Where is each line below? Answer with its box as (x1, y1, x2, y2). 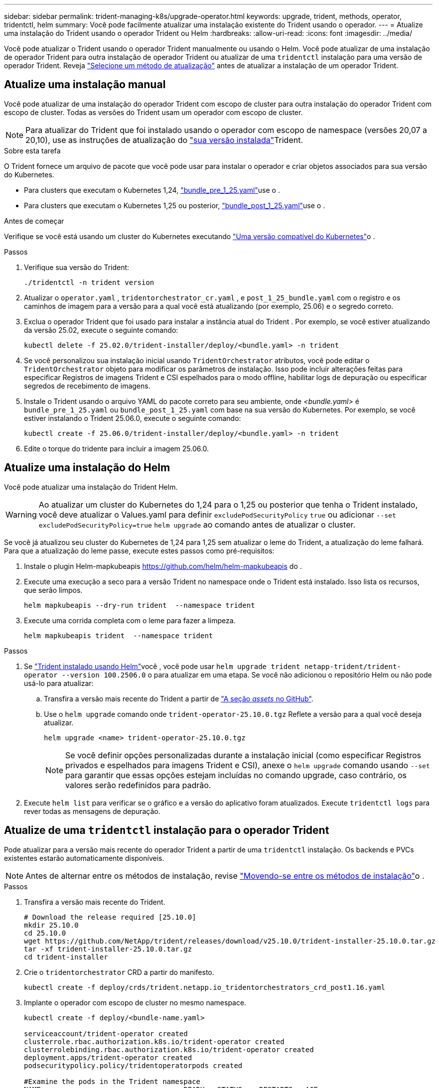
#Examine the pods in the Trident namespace (24, 1077, 201, 1086)
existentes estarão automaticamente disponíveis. (4, 853, 164, 862)
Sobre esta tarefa (4, 146, 61, 155)
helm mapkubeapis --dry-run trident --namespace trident (24, 601, 255, 609)
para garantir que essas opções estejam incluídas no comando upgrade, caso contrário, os (65, 770, 407, 780)
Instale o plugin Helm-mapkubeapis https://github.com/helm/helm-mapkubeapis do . (24, 561, 302, 570)
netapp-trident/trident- (304, 662, 401, 671)
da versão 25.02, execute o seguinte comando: (24, 325, 178, 334)
